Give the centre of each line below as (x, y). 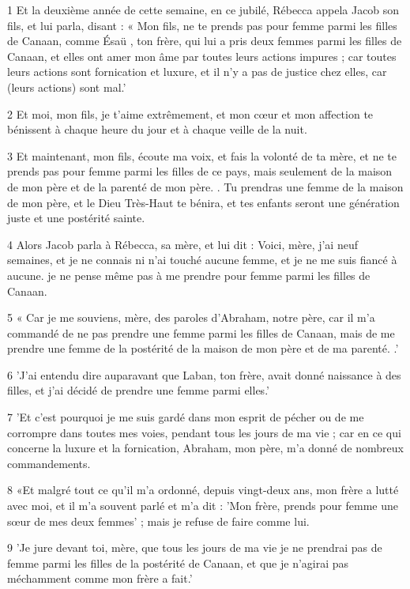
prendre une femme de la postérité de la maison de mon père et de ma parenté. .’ (203, 348)
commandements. (49, 463)
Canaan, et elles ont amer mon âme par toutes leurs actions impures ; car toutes (202, 56)
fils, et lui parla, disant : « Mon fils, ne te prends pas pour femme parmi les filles (202, 25)
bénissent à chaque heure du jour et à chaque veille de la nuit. (157, 129)
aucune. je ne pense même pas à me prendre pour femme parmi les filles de (189, 275)
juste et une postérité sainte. (76, 218)
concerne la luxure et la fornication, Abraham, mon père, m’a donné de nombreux (205, 448)
